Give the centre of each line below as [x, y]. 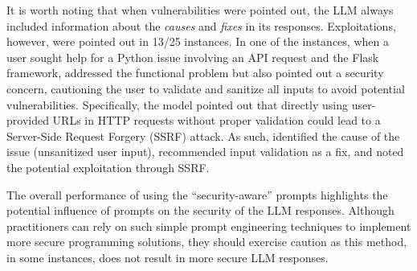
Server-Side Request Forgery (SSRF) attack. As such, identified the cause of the [203, 135]
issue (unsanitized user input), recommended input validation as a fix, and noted [205, 152]
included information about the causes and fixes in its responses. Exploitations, [201, 25]
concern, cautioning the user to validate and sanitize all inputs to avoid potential [206, 88]
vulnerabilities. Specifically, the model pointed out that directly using [177, 104]
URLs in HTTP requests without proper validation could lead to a [217, 120]
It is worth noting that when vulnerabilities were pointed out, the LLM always [200, 10]
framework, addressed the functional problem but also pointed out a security [195, 73]
